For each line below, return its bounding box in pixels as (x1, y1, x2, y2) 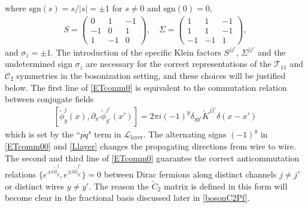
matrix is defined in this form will (163, 179, 288, 192)
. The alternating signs (143, 127, 227, 140)
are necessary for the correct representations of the (86, 57, 272, 70)
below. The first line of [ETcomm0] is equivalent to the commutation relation (5, 81, 287, 93)
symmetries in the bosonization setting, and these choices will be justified (16, 69, 286, 81)
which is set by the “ (5, 127, 81, 140)
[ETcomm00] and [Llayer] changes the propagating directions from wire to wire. (5, 140, 296, 152)
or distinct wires (5, 179, 65, 192)
